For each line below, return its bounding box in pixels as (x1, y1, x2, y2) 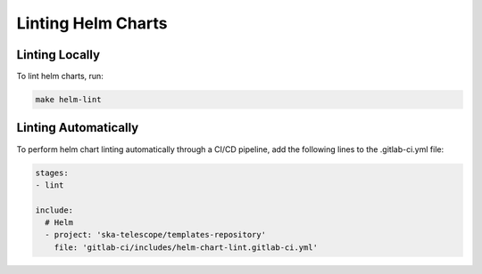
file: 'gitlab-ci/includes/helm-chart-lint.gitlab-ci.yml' (54, 242, 319, 253)
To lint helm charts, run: (16, 71, 104, 82)
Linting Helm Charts (16, 13, 168, 33)
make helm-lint (35, 94, 102, 105)
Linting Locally (16, 47, 101, 62)
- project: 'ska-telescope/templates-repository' (45, 230, 267, 240)
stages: (35, 167, 69, 178)
